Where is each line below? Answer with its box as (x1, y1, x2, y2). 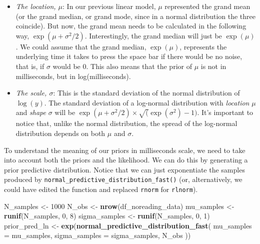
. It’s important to (197, 107, 253, 117)
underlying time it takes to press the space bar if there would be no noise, (15, 51, 242, 61)
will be (54, 107, 75, 117)
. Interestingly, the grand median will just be (84, 30, 222, 40)
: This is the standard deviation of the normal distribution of (53, 87, 240, 98)
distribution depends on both (15, 127, 105, 138)
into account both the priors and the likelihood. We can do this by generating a (4, 154, 248, 165)
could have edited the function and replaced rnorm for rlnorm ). (4, 183, 198, 194)
